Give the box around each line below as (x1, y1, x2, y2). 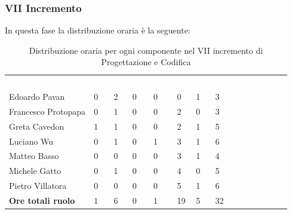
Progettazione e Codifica (101, 56, 191, 68)
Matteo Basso (9, 149, 59, 162)
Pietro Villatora (9, 179, 67, 192)
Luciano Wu (9, 134, 54, 147)
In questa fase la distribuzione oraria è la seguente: (5, 24, 190, 36)
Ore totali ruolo (9, 194, 75, 206)
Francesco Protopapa (9, 105, 86, 117)
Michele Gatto (9, 164, 62, 177)
